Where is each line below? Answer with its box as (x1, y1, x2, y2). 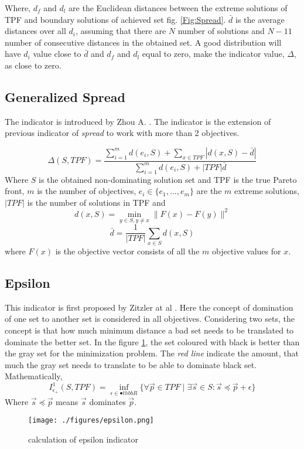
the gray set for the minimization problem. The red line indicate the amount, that (5, 347, 299, 359)
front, (5, 185, 25, 197)
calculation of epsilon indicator (28, 433, 138, 445)
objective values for (211, 244, 281, 257)
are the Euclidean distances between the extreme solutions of (69, 2, 288, 13)
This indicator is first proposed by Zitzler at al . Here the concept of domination (5, 301, 293, 313)
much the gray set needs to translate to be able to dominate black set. (5, 358, 257, 370)
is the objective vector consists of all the (55, 244, 200, 257)
